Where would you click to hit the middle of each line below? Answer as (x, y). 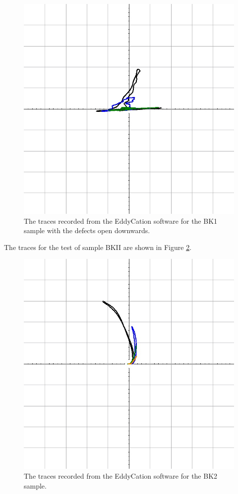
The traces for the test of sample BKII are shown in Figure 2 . (98, 247)
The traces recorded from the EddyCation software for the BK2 (121, 475)
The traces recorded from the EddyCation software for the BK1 (121, 221)
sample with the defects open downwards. (87, 230)
